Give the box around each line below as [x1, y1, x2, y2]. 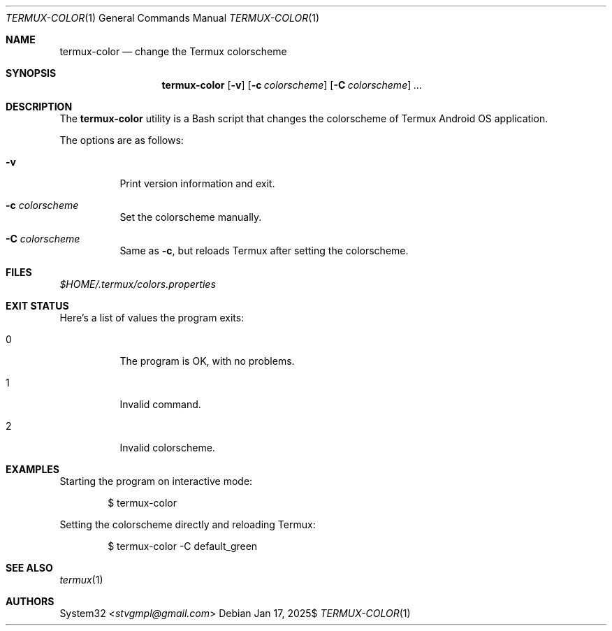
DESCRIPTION [6, 101, 73, 113]
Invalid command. [119, 398, 201, 410]
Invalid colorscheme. [119, 442, 215, 454]
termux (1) [59, 574, 103, 586]
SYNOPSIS [6, 67, 57, 79]
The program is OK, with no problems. [119, 355, 295, 367]
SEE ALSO [6, 562, 53, 574]
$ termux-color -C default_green [108, 540, 258, 552]
